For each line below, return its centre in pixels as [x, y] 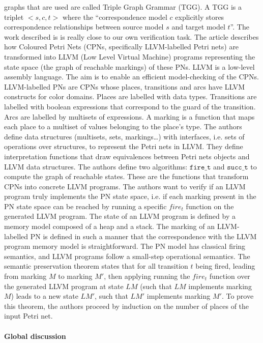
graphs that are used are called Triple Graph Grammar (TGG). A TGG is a [123, 7]
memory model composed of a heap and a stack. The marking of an [109, 226]
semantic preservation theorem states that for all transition [96, 266]
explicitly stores [200, 17]
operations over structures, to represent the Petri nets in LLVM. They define [124, 146]
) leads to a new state [45, 296]
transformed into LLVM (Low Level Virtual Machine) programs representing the [130, 56]
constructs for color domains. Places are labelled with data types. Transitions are [130, 96]
